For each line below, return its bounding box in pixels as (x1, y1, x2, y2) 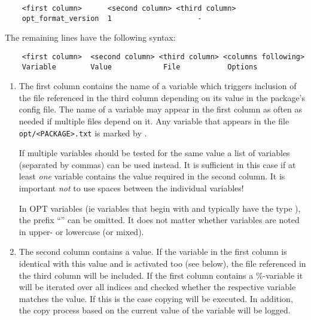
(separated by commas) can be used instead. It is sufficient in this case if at (19, 158, 296, 170)
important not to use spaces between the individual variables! (19, 182, 244, 194)
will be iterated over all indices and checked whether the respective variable (19, 281, 296, 293)
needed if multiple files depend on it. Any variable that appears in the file (19, 115, 289, 127)
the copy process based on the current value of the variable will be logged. (19, 304, 291, 316)
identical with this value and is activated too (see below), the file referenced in (19, 257, 306, 269)
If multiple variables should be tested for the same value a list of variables (19, 147, 290, 159)
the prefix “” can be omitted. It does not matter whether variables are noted (19, 214, 300, 226)
